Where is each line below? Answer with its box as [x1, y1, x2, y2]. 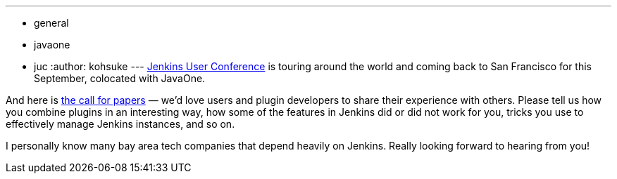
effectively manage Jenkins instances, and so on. [6, 118, 235, 130]
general [34, 17, 69, 29]
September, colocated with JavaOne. [34, 72, 206, 84]
